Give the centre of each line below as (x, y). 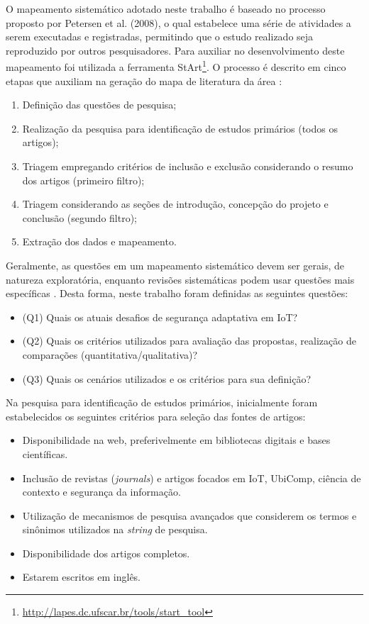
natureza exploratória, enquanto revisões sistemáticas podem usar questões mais (180, 279)
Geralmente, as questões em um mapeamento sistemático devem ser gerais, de (175, 265)
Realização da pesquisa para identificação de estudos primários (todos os (180, 128)
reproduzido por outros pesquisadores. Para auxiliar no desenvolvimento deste (175, 50)
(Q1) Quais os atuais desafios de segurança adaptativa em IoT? (160, 317)
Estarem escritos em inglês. (82, 577)
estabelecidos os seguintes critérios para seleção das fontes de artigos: (156, 416)
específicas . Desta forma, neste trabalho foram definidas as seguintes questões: (177, 293)
